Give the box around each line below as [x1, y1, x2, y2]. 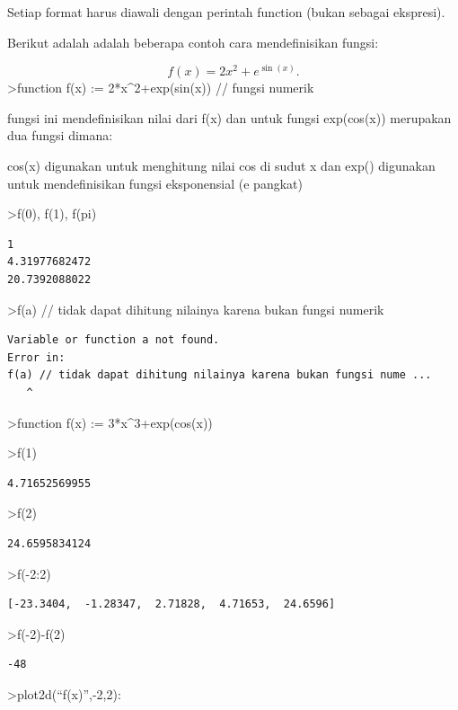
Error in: [7, 351, 66, 364]
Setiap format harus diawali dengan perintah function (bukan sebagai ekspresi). [7, 3, 445, 21]
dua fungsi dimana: [7, 126, 113, 145]
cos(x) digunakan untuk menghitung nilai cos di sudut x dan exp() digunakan [7, 156, 436, 175]
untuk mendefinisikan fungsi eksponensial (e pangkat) [7, 173, 303, 192]
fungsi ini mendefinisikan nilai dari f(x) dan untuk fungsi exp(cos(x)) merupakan [7, 108, 452, 127]
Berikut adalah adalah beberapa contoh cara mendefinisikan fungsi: [7, 32, 379, 51]
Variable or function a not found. [7, 333, 220, 347]
